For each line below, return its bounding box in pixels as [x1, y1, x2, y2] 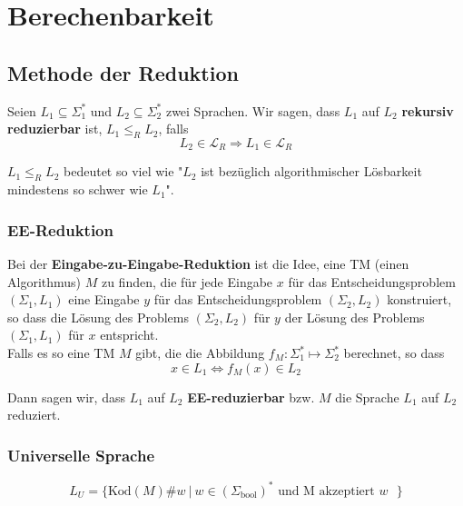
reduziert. [7, 405, 61, 424]
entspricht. [100, 325, 159, 344]
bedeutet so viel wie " [64, 162, 183, 181]
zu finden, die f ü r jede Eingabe [101, 272, 273, 291]
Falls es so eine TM [7, 343, 115, 362]
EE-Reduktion [7, 218, 113, 241]
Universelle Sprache [7, 443, 155, 466]
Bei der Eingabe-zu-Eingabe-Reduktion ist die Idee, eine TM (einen [7, 254, 409, 273]
